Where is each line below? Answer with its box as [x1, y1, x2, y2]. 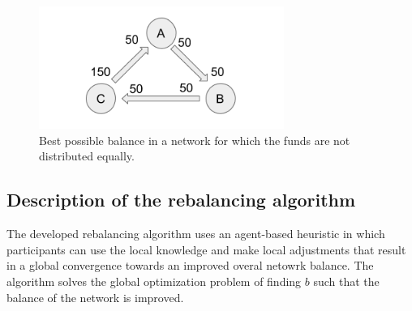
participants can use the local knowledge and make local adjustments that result [6, 241, 406, 258]
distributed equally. [39, 147, 135, 164]
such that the [313, 272, 380, 289]
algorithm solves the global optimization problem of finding [6, 272, 302, 289]
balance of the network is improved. [6, 288, 184, 305]
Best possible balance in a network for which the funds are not [39, 131, 350, 148]
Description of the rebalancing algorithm [6, 187, 356, 212]
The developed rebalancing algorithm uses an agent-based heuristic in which [6, 225, 385, 242]
